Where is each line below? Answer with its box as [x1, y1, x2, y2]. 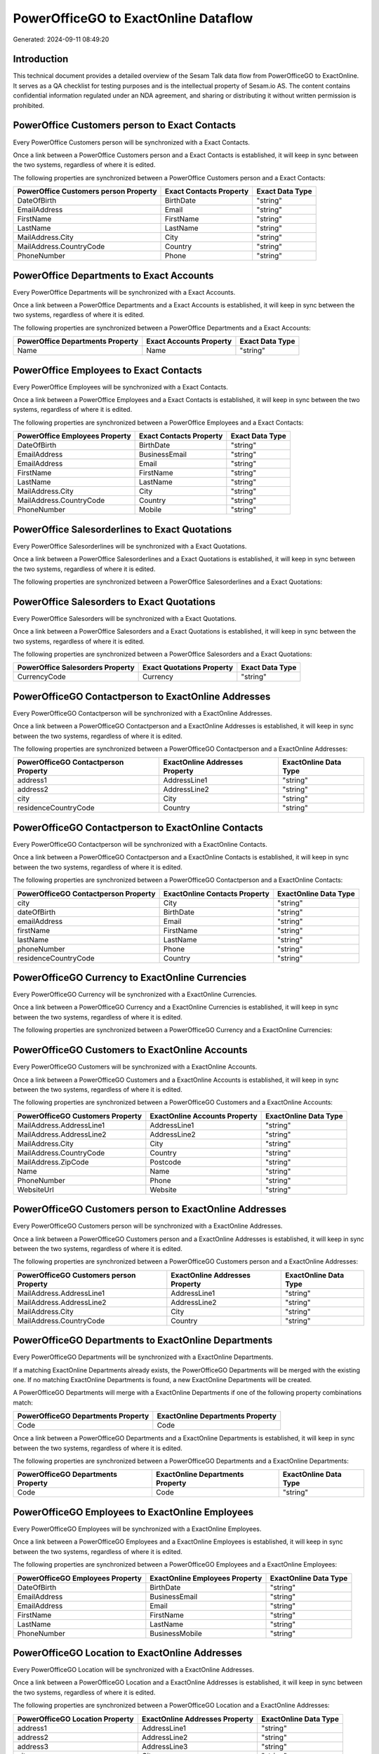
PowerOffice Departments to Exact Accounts [13, 269, 214, 281]
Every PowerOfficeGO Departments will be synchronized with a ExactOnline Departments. [13, 1353, 274, 1361]
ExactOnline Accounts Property [149, 1111, 258, 1120]
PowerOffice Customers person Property [17, 187, 157, 196]
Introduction [13, 53, 69, 65]
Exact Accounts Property [146, 337, 232, 347]
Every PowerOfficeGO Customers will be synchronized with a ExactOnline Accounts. [13, 1063, 258, 1071]
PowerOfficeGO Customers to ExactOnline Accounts [13, 1044, 248, 1056]
